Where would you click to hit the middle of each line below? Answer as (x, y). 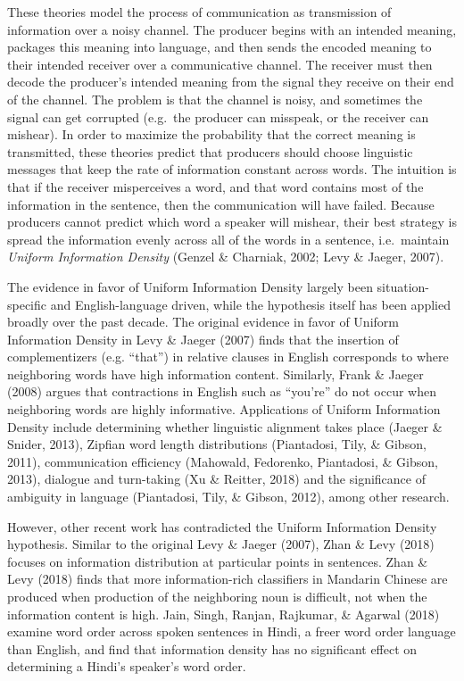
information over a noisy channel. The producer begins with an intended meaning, (232, 29)
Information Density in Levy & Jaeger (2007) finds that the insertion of (203, 339)
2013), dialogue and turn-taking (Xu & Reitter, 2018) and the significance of (216, 479)
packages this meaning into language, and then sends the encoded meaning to (220, 47)
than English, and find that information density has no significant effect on (212, 648)
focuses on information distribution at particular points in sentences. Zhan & (218, 561)
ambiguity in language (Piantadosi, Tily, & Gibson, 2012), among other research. (228, 497)
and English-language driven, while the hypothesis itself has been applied (250, 304)
